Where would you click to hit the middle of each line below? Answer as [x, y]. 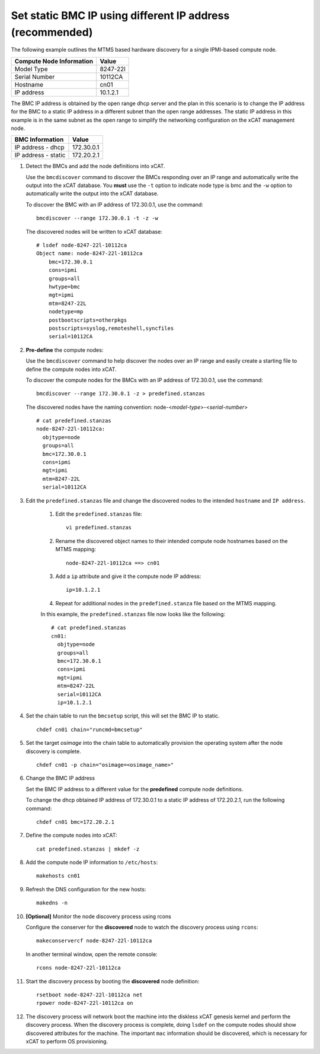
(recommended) [52, 32]
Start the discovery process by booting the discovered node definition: [113, 981]
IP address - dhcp [39, 147]
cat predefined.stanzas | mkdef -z [88, 849]
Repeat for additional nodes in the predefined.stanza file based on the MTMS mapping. [166, 603]
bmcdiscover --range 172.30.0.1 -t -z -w [97, 218]
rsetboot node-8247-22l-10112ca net [89, 995]
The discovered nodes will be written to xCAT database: [94, 231]
